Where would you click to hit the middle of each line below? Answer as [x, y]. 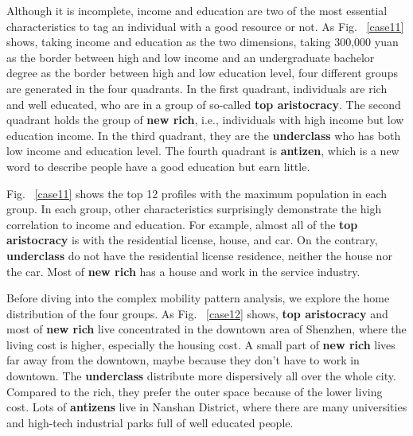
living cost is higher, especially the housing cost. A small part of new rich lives [201, 344]
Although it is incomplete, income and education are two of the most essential [197, 10]
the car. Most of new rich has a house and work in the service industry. [183, 271]
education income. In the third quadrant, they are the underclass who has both [204, 135]
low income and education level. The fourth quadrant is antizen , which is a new [203, 151]
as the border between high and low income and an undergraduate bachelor [191, 57]
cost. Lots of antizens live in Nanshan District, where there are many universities [207, 407]
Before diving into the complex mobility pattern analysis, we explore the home [198, 298]
